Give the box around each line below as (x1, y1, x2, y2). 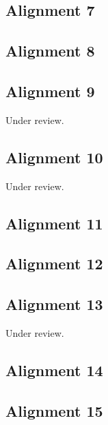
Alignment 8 (5, 40, 95, 61)
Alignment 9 (5, 80, 95, 101)
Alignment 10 (5, 146, 103, 167)
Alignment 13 (5, 293, 103, 315)
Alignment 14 (5, 359, 103, 380)
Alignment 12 (5, 253, 103, 274)
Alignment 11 (5, 212, 103, 234)
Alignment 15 (5, 400, 103, 421)
